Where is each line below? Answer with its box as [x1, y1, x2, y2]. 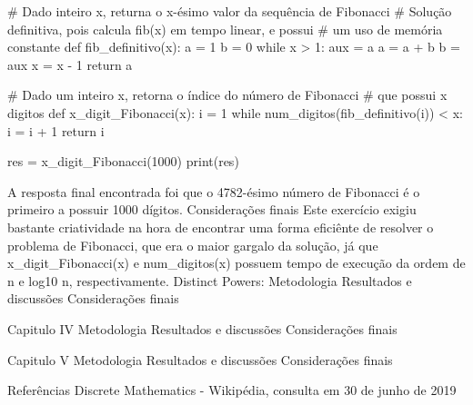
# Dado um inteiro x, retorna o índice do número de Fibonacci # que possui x [7, 85, 448, 104]
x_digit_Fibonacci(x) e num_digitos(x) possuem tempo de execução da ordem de [7, 253, 466, 272]
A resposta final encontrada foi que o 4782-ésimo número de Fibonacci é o [7, 182, 420, 201]
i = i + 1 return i [7, 121, 105, 140]
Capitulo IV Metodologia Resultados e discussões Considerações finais [7, 319, 398, 338]
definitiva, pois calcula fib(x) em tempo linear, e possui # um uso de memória [7, 19, 443, 38]
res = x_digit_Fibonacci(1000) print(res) [7, 152, 239, 171]
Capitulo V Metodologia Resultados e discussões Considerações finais [7, 350, 393, 369]
